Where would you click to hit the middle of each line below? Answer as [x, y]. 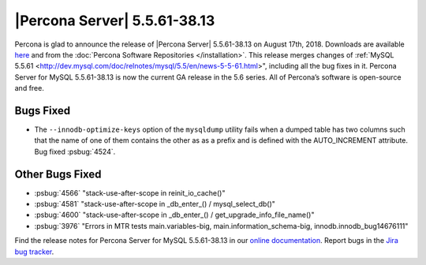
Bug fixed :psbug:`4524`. [75, 151]
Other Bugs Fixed [58, 174]
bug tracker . [34, 252]
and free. [30, 88]
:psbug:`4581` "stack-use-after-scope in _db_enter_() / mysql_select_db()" [155, 204]
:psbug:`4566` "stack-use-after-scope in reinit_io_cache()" [130, 192]
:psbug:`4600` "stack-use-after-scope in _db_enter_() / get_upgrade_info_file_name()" [174, 215]
